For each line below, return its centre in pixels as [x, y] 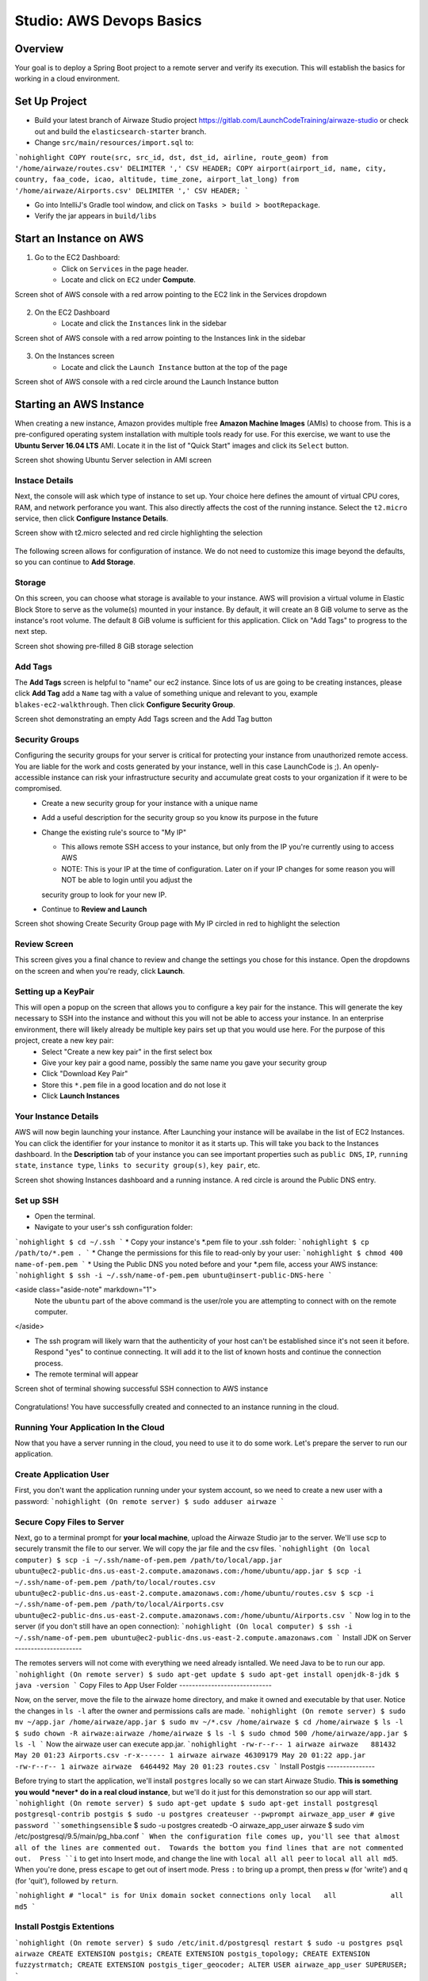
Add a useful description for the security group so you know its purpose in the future [180, 818]
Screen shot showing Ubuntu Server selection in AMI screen [113, 460]
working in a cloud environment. [67, 78]
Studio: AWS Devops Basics [108, 21]
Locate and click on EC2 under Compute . [128, 280]
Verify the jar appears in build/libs [96, 216]
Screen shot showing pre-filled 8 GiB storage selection [104, 646]
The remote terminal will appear [86, 1374]
